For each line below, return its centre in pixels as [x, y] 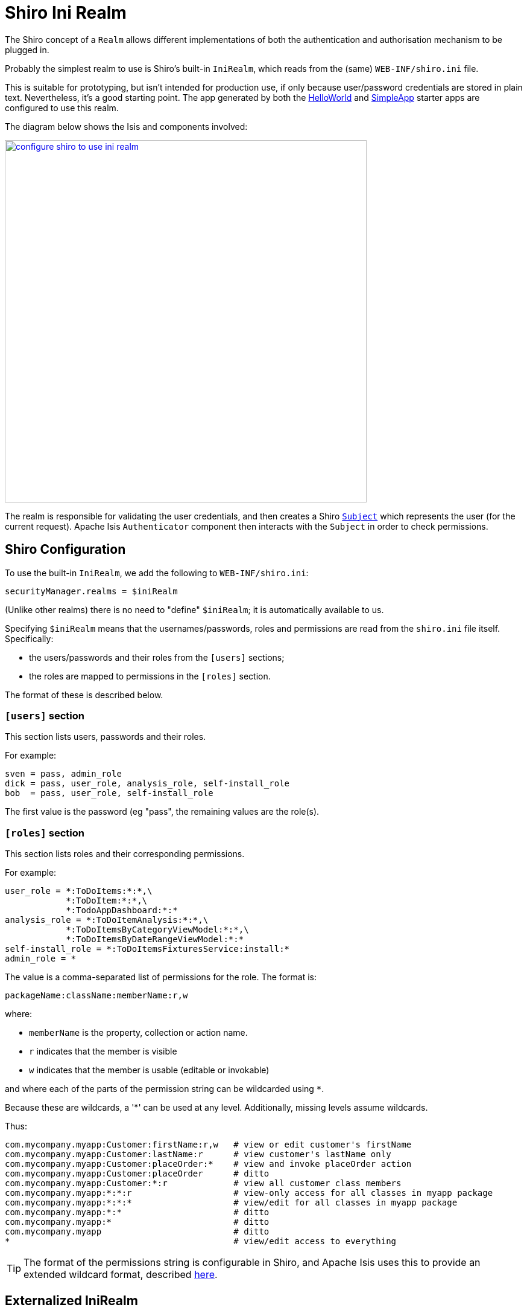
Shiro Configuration [65, 550]
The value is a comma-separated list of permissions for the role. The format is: [161, 977]
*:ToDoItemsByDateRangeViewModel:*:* [155, 939]
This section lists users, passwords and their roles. [106, 737]
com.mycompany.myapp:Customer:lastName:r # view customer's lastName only [198, 1154]
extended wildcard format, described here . [121, 1275]
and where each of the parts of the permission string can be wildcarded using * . [165, 1089]
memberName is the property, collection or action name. [138, 1033]
